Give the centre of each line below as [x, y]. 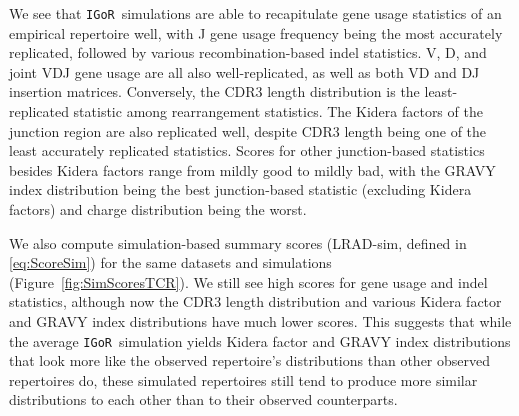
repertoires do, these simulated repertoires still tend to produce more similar [243, 379]
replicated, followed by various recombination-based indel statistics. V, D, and [248, 52]
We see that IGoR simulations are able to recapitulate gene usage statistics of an [255, 13]
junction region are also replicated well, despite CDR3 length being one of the [248, 130]
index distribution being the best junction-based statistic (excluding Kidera [240, 189]
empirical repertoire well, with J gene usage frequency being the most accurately [256, 32]
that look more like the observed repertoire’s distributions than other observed [249, 360]
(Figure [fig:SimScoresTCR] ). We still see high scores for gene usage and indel [248, 281]
